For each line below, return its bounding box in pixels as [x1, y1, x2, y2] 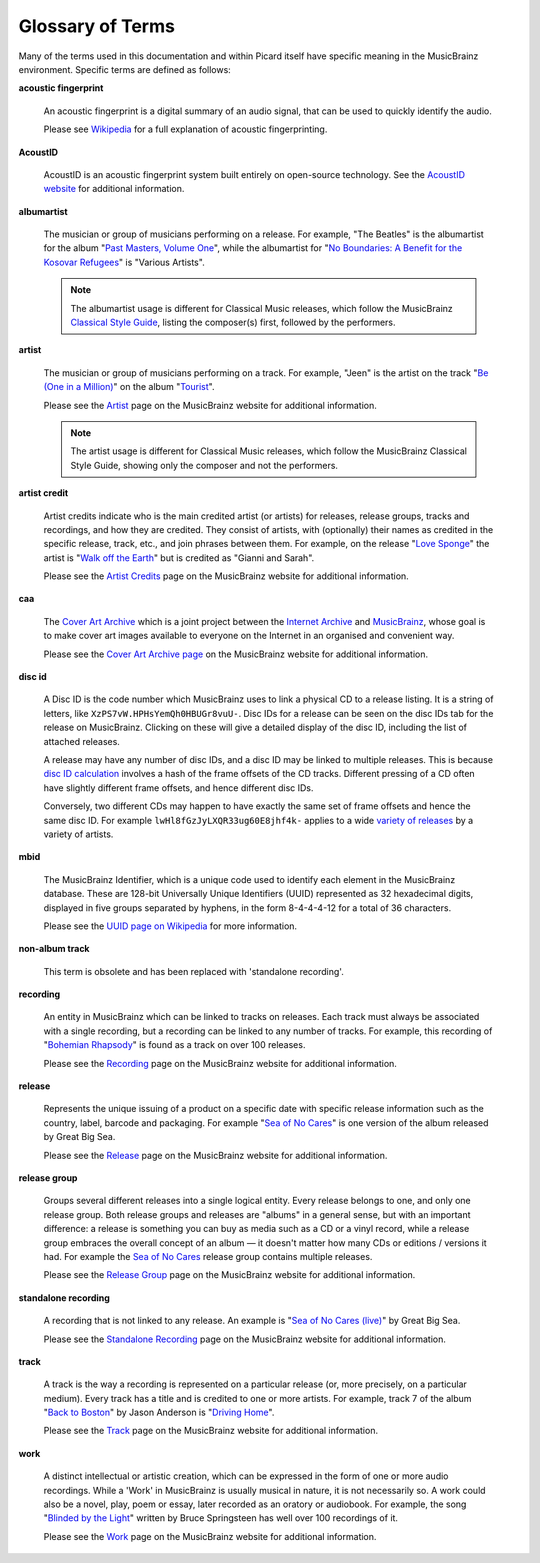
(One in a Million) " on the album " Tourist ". [43, 381, 215, 393]
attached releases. [43, 735, 120, 747]
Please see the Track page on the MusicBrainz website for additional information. [43, 1425, 379, 1437]
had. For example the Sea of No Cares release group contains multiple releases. [43, 1250, 373, 1262]
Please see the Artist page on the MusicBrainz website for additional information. [43, 399, 377, 411]
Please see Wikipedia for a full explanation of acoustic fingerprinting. [43, 123, 328, 135]
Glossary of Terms [18, 15, 175, 37]
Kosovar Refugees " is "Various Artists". [43, 256, 205, 268]
